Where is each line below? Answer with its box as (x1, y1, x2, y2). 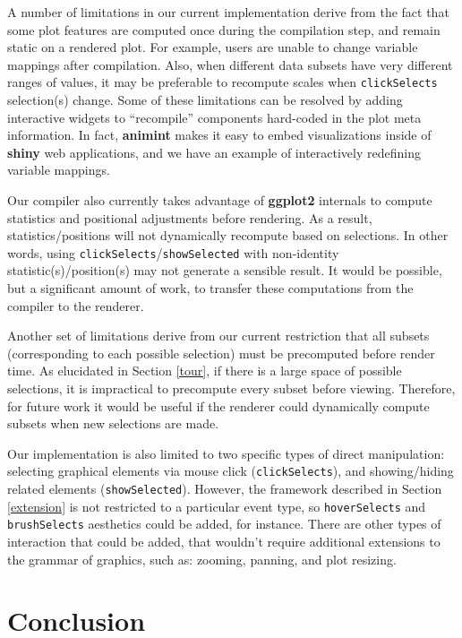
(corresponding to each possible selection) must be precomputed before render (7, 343, 435, 362)
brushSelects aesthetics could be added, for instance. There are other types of (7, 514, 441, 533)
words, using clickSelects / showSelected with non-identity (7, 243, 339, 262)
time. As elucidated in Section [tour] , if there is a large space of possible (7, 361, 402, 380)
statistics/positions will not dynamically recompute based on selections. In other (7, 226, 449, 245)
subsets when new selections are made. (7, 414, 219, 433)
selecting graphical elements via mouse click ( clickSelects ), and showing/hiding (7, 461, 454, 480)
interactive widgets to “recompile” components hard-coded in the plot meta (7, 108, 422, 126)
